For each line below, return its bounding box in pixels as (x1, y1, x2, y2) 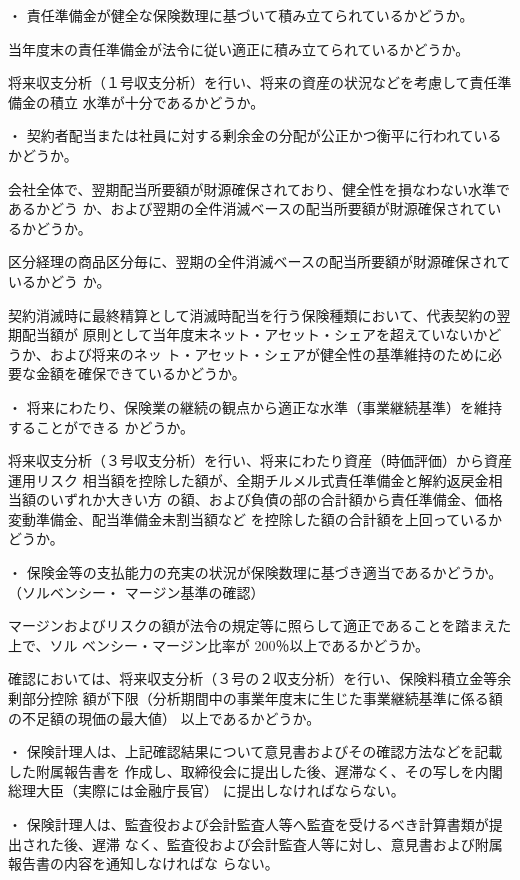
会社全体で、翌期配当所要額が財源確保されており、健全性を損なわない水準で (8, 178, 511, 199)
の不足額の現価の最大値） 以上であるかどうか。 (8, 707, 321, 728)
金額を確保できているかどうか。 (35, 363, 246, 384)
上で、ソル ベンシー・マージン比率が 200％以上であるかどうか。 (8, 634, 430, 655)
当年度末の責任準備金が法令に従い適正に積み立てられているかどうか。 (8, 38, 470, 59)
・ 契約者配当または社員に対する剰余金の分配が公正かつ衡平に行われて (8, 125, 474, 146)
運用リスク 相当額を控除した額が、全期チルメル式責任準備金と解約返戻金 (8, 469, 489, 490)
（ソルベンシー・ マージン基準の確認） (8, 581, 265, 602)
